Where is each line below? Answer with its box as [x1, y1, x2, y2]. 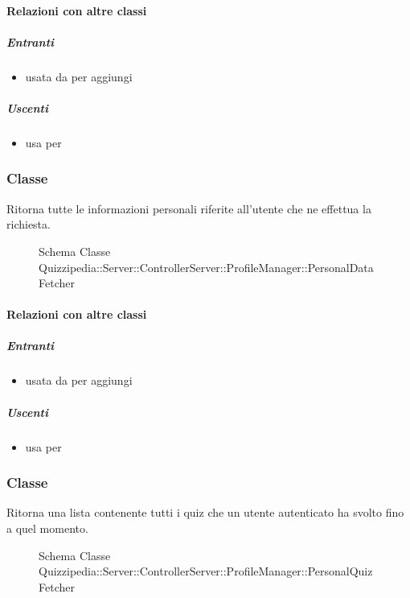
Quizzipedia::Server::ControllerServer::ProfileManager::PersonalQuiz [39, 563, 373, 579]
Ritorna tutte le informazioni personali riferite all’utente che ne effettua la [6, 200, 371, 217]
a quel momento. [6, 520, 88, 536]
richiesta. [6, 216, 51, 233]
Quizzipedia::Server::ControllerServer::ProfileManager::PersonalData [39, 258, 374, 275]
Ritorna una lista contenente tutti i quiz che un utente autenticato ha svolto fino [6, 504, 404, 521]
